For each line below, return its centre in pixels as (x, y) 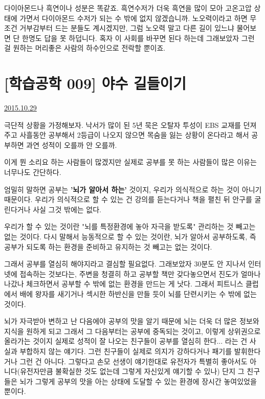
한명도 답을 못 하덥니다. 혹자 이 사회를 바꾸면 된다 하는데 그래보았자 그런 (138, 38)
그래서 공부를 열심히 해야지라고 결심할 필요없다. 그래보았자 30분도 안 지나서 (125, 264)
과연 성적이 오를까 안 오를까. (72, 145)
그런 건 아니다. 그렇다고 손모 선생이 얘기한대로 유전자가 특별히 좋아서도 (134, 361)
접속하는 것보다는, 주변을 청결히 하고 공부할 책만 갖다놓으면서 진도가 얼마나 (140, 273)
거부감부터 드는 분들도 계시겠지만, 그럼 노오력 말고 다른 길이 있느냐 (127, 28)
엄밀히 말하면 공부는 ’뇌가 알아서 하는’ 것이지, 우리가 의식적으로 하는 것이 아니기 (133, 189)
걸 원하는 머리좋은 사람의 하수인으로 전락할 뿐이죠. (85, 48)
